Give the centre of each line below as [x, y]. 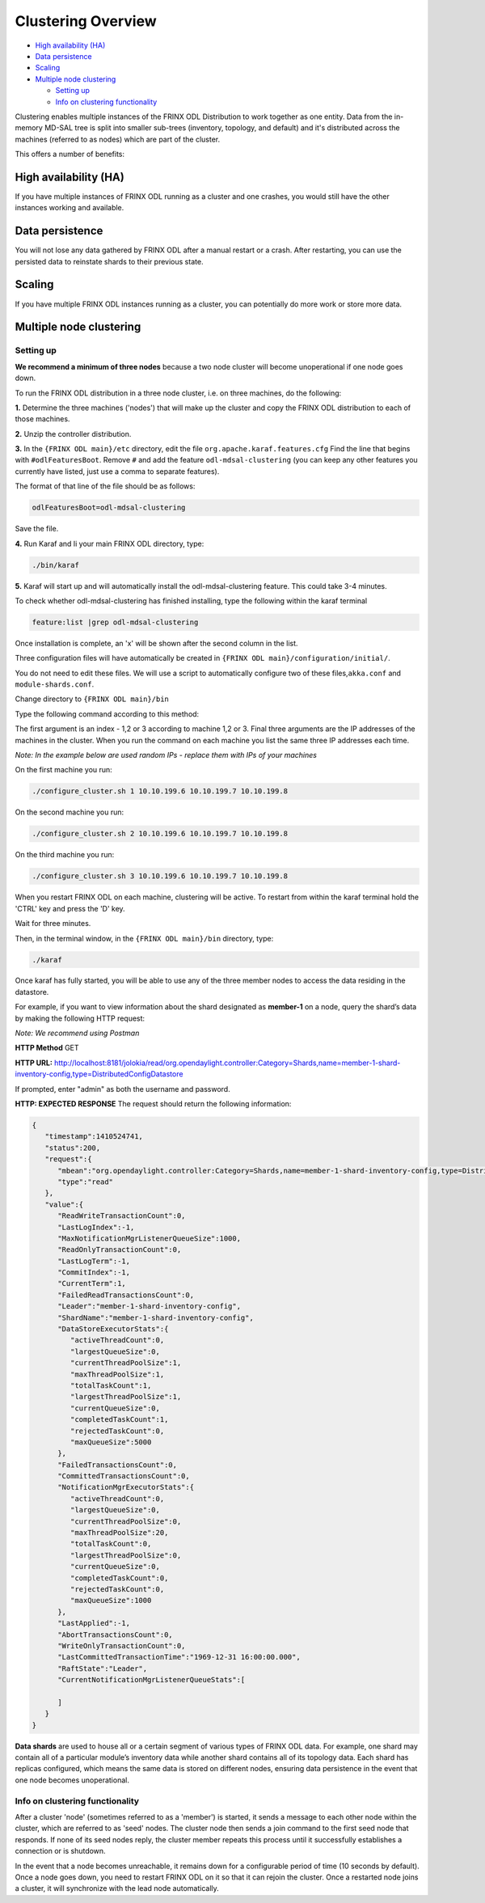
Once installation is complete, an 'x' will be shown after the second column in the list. [156, 643]
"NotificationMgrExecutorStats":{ [126, 1487]
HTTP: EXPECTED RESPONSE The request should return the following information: [153, 1104]
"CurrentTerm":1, [92, 1283]
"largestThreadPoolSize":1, [126, 1397]
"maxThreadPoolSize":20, [119, 1533]
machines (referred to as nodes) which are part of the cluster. [118, 139]
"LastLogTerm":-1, [94, 1261]
